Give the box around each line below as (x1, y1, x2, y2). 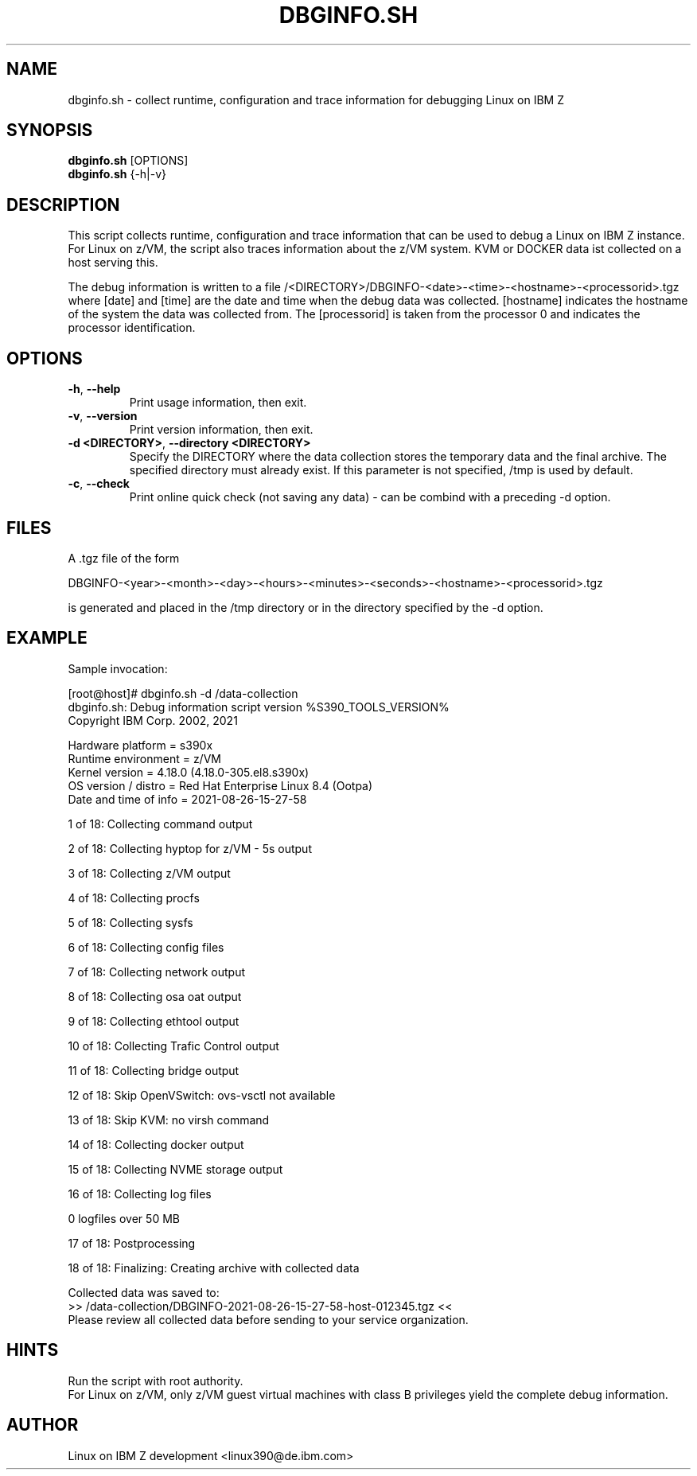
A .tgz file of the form (68, 551, 180, 565)
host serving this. (68, 255, 158, 270)
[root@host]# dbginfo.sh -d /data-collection (68, 686, 298, 700)
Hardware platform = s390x (68, 738, 213, 752)
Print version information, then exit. (129, 423, 313, 437)
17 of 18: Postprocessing (68, 1236, 196, 1250)
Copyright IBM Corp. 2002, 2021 (68, 713, 238, 727)
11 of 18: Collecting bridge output (68, 1063, 239, 1077)
